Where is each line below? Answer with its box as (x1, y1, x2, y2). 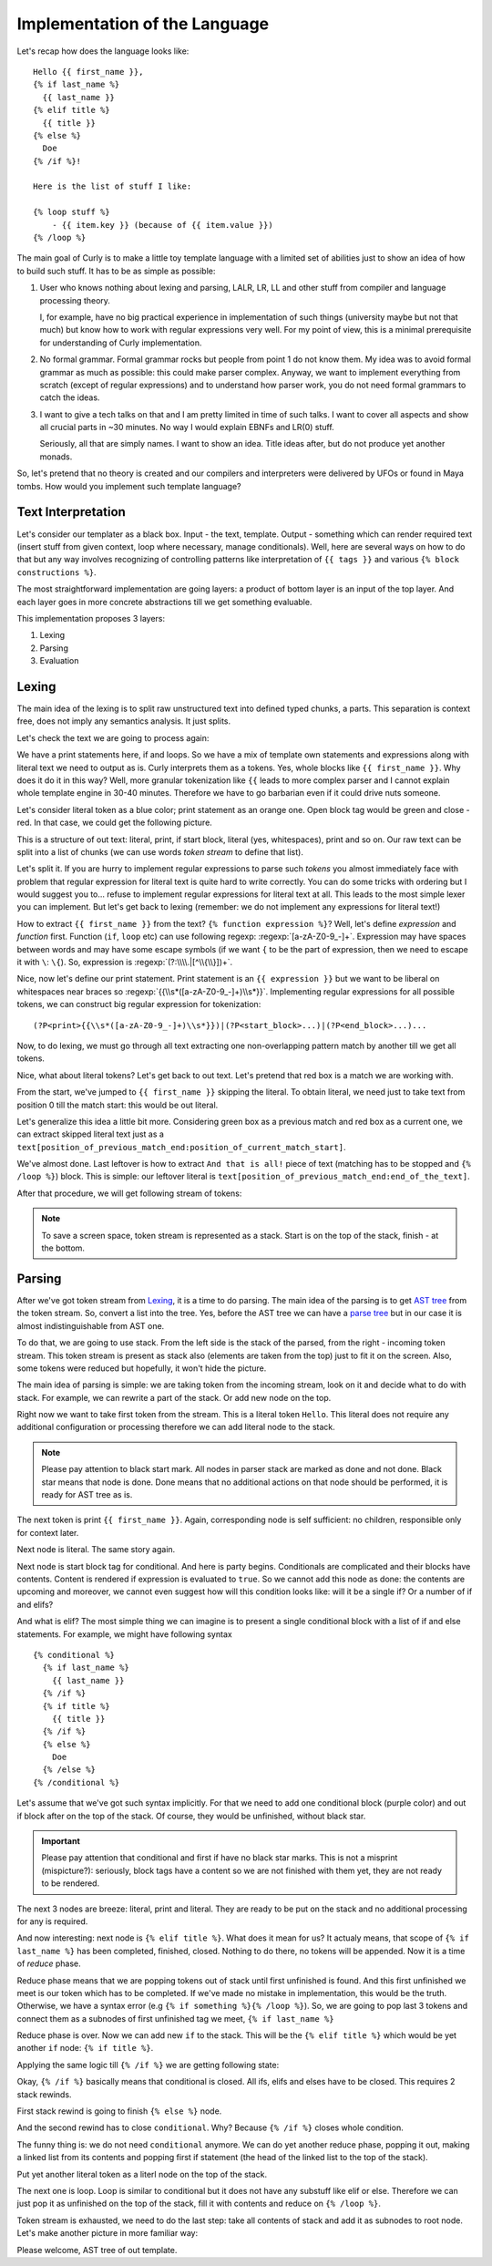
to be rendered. (41, 1878, 100, 1889)
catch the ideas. (39, 392, 100, 403)
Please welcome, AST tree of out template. (16, 2244, 178, 2255)
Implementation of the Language (16, 14, 269, 34)
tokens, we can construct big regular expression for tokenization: (16, 999, 261, 1010)
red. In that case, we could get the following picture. (16, 817, 213, 829)
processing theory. (39, 294, 111, 305)
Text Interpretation (16, 504, 127, 520)
